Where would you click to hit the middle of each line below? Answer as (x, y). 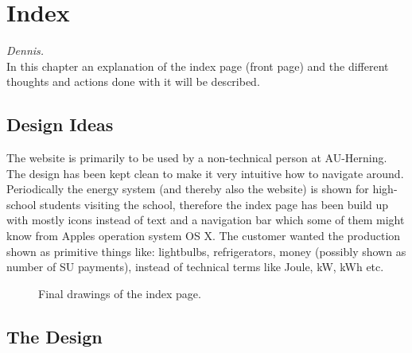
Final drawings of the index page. (120, 293)
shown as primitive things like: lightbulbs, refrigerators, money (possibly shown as (206, 251)
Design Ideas (60, 124)
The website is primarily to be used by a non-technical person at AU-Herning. (197, 158)
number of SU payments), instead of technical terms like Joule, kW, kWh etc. (195, 267)
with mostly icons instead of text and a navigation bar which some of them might (206, 220)
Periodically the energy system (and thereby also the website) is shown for (188, 189)
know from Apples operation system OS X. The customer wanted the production (204, 236)
